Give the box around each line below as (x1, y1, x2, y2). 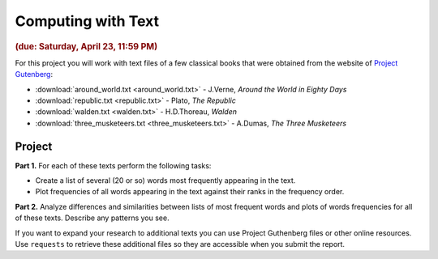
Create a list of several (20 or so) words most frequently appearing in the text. (35, 176, 296, 185)
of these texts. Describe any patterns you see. (15, 213, 170, 223)
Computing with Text (15, 12, 160, 30)
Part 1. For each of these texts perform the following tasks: (15, 160, 212, 170)
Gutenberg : (15, 70, 54, 79)
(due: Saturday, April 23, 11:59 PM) (15, 40, 158, 52)
